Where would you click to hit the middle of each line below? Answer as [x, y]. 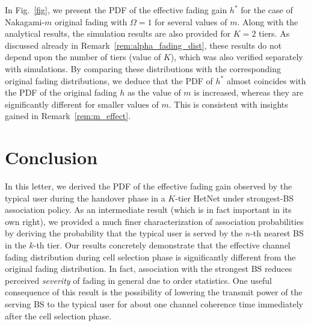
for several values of [191, 21]
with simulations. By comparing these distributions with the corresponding [143, 68]
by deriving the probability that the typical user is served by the [124, 233]
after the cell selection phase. [58, 315]
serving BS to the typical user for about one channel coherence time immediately [154, 304]
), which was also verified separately [237, 57]
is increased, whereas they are [249, 92]
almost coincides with [266, 80]
